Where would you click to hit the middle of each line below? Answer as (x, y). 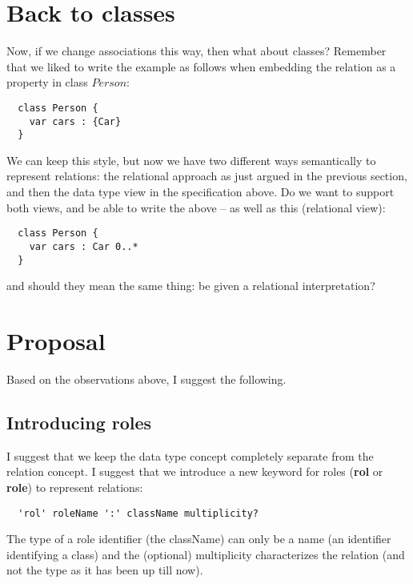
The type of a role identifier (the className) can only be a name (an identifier (199, 539)
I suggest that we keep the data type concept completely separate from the (190, 455)
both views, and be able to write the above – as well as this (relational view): (196, 207)
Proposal (56, 340)
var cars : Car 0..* (84, 246)
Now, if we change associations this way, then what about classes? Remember (196, 51)
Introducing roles (79, 422)
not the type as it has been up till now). (105, 570)
